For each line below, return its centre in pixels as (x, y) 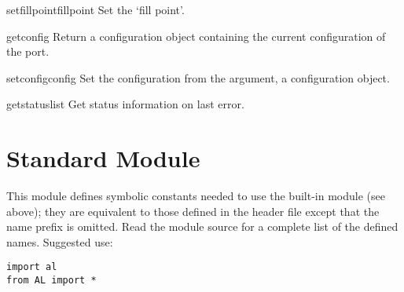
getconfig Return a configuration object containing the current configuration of (196, 36)
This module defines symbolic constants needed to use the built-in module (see (196, 196)
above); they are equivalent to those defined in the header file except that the (193, 211)
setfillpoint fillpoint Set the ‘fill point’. (95, 9)
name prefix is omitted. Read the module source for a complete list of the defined (202, 226)
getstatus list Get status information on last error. (125, 104)
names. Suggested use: (60, 241)
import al (32, 267)
